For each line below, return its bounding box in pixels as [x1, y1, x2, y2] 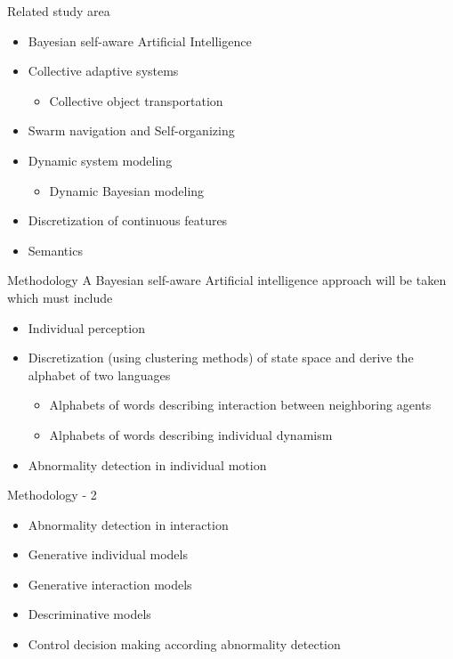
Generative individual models [28, 545, 188, 564]
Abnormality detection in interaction [28, 515, 229, 533]
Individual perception [28, 318, 145, 337]
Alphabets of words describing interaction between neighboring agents [49, 395, 432, 414]
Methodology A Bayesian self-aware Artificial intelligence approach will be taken [7, 271, 447, 289]
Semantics [28, 240, 83, 259]
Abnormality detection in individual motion [28, 455, 267, 474]
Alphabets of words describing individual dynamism [49, 425, 333, 443]
